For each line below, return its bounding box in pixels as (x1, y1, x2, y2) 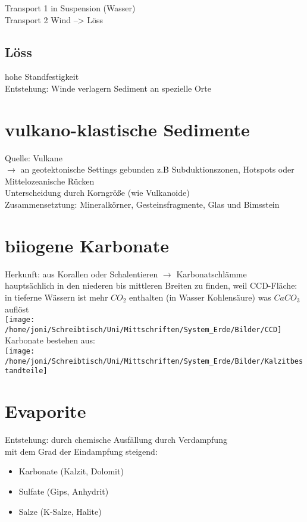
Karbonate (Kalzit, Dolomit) (18, 465, 124, 477)
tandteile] (5, 367, 48, 376)
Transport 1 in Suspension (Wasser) (5, 2, 136, 14)
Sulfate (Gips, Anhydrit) (18, 485, 109, 497)
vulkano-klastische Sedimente (5, 117, 250, 141)
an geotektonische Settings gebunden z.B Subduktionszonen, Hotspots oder (20, 163, 295, 176)
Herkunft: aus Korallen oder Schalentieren (5, 267, 158, 280)
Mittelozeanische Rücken (5, 174, 95, 187)
